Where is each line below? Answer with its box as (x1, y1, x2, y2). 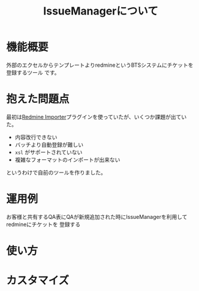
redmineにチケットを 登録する (6, 221, 81, 228)
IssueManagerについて (43, 4, 159, 18)
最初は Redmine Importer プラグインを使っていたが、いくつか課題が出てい (6, 113, 187, 120)
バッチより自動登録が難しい (14, 141, 84, 148)
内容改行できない (14, 133, 58, 141)
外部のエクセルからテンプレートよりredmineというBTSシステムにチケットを (6, 61, 194, 69)
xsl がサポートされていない (14, 149, 83, 156)
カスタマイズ (6, 274, 70, 287)
